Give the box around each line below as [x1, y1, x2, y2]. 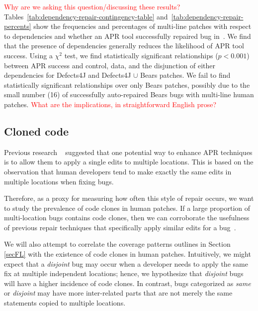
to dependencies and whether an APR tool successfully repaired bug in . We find [4, 30, 251, 41]
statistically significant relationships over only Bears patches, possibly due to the [4, 79, 250, 90]
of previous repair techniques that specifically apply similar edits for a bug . [4, 222, 236, 232]
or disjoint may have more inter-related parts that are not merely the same [4, 288, 233, 298]
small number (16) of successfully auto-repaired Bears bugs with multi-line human [4, 89, 254, 100]
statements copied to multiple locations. [4, 298, 126, 308]
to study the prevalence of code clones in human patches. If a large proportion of [4, 202, 251, 213]
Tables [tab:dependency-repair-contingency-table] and [4, 11, 168, 21]
